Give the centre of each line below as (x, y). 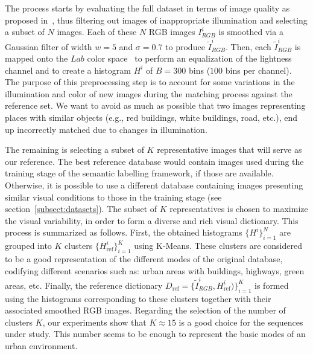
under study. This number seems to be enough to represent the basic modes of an (155, 334)
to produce (185, 46)
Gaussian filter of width (49, 46)
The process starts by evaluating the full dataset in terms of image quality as (147, 8)
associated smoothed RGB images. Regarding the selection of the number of (145, 310)
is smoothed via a (251, 32)
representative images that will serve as (229, 150)
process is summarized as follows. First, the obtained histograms (124, 232)
